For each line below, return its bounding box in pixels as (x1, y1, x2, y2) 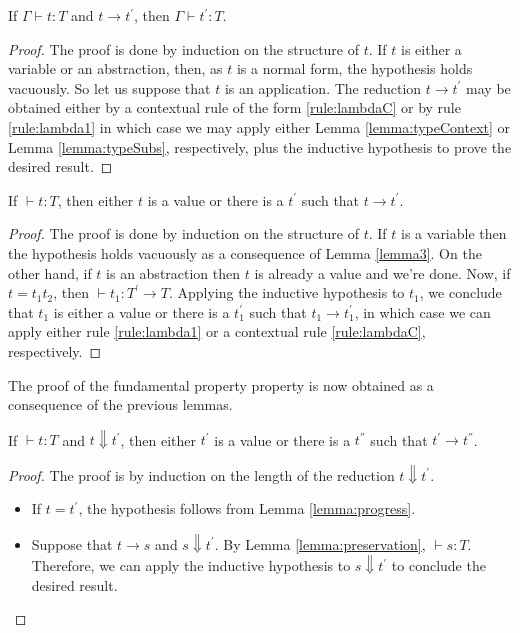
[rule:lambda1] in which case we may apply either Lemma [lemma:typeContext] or (8, 116, 511, 137)
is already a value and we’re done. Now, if (254, 262, 511, 283)
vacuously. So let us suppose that (8, 77, 211, 98)
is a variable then (401, 223, 507, 244)
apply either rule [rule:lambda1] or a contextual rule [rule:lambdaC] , (8, 321, 426, 342)
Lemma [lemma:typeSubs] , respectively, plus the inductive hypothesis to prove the (8, 136, 512, 157)
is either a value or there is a (53, 301, 230, 322)
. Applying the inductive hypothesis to (168, 282, 405, 303)
